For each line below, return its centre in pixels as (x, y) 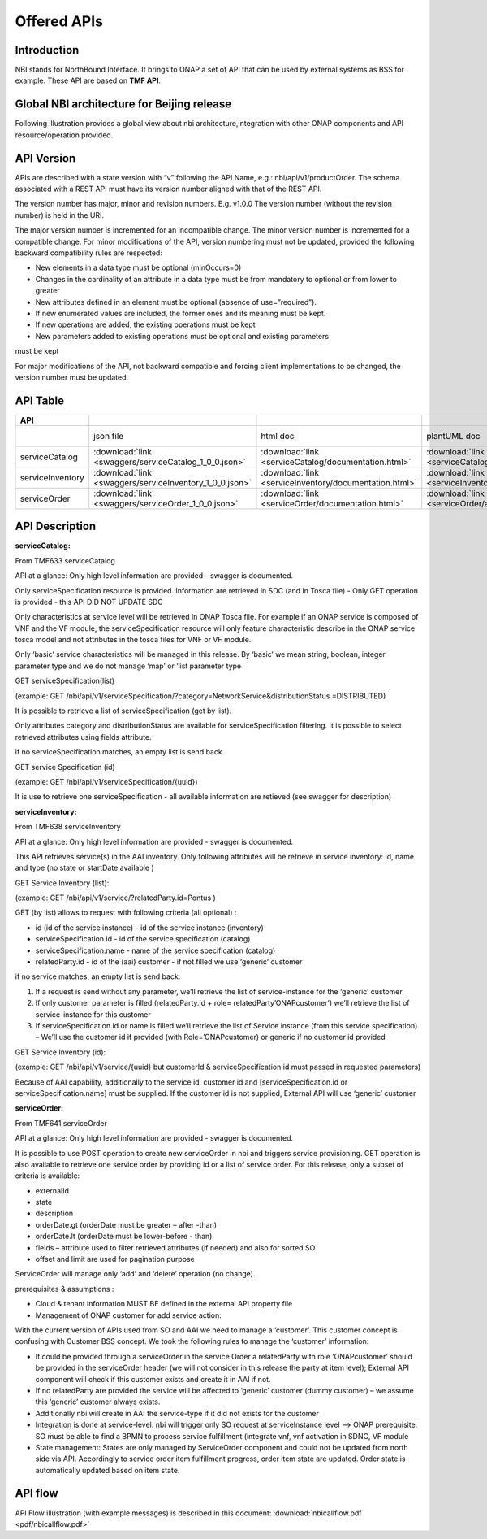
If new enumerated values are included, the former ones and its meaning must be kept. (181, 313)
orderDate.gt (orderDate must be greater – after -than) (126, 1224)
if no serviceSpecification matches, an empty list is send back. (120, 752)
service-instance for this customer (93, 1014)
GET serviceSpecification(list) (65, 681)
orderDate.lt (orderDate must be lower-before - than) (124, 1237)
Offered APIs (59, 21)
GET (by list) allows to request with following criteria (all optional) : (126, 913)
